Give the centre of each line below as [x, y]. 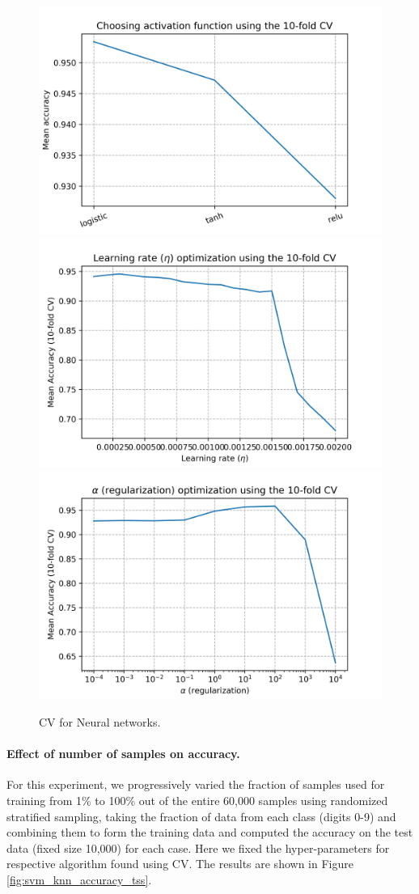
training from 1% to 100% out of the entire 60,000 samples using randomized [197, 800]
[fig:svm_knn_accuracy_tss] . [79, 879]
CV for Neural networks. [100, 721]
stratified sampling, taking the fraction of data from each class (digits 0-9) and [201, 816]
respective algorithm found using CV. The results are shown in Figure [180, 864]
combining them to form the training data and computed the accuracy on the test [210, 832]
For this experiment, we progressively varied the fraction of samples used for [196, 784]
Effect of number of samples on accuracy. [123, 754]
